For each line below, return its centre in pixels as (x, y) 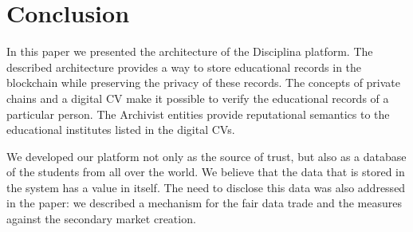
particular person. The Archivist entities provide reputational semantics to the (198, 114)
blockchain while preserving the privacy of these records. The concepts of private (204, 83)
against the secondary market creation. (101, 219)
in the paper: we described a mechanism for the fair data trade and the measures (204, 203)
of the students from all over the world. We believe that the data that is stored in (206, 172)
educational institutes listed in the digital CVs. (121, 130)
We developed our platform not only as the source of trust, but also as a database (206, 156)
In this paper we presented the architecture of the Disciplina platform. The (190, 51)
